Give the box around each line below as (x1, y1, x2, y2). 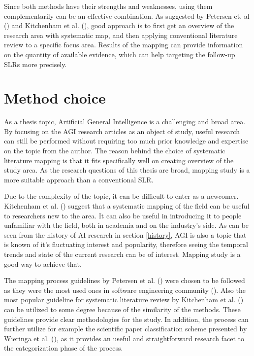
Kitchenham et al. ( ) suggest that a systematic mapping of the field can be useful (4, 201, 250, 211)
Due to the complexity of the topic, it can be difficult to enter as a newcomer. (4, 191, 239, 201)
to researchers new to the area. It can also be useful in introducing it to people (4, 210, 242, 220)
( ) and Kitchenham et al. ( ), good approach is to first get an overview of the (4, 20, 234, 31)
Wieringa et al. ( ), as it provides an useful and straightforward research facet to (4, 333, 244, 343)
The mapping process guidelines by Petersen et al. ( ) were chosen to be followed (4, 275, 245, 285)
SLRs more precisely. (4, 59, 67, 69)
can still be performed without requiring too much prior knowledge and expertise (4, 136, 249, 146)
